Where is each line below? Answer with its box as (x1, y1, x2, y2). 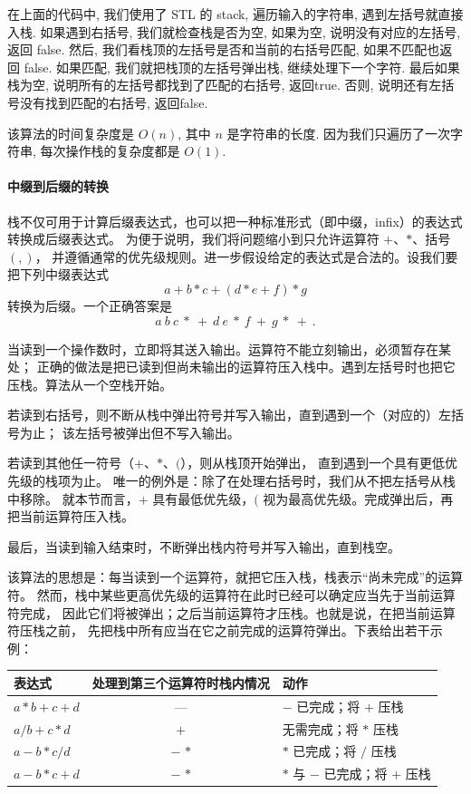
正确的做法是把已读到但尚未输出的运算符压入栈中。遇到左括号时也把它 (36, 357, 456, 376)
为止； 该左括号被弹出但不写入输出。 (19, 422, 240, 441)
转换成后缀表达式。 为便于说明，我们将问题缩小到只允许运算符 (7, 229, 380, 248)
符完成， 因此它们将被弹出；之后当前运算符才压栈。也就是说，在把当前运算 (7, 603, 456, 622)
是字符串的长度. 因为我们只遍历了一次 (226, 123, 451, 142)
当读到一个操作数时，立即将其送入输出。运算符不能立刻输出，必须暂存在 (7, 339, 438, 358)
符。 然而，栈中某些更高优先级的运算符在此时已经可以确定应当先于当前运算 (7, 586, 456, 605)
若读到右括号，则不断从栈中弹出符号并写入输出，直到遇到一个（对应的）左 (7, 405, 451, 424)
